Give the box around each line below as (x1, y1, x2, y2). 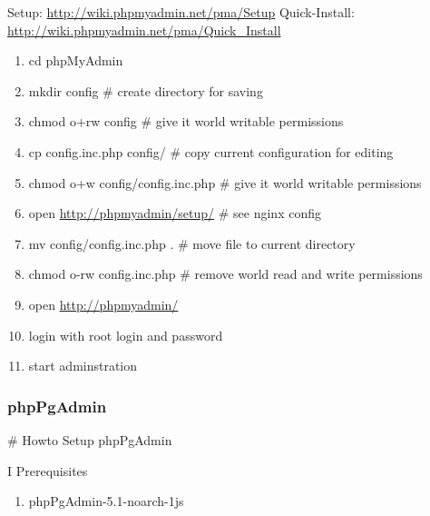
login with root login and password (28, 325, 223, 344)
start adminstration (28, 356, 138, 375)
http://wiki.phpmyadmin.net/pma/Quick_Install (7, 20, 281, 39)
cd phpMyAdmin (28, 51, 123, 70)
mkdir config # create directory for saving (28, 81, 263, 100)
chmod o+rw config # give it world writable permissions (28, 112, 344, 131)
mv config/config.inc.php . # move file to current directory (28, 233, 356, 253)
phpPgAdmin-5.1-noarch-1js (28, 491, 184, 511)
